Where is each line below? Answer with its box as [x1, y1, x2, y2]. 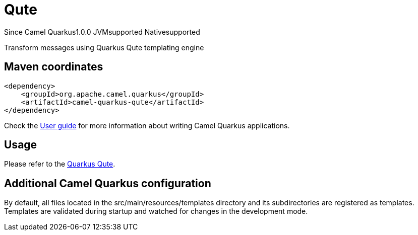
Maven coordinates [4, 60, 103, 73]
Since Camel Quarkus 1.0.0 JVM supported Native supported [4, 27, 200, 36]
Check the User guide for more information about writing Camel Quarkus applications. [4, 121, 290, 130]
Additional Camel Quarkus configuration [4, 177, 211, 190]
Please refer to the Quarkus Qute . [4, 160, 115, 169]
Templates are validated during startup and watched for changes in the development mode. [4, 207, 308, 216]
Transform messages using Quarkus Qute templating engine [4, 43, 204, 52]
